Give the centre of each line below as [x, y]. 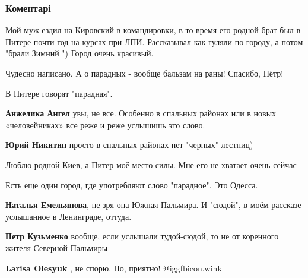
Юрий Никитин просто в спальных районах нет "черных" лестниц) [129, 145]
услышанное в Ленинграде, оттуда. [69, 216]
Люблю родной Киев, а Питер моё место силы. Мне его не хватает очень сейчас [151, 164]
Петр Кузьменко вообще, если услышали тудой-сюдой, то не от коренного [142, 236]
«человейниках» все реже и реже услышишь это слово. [105, 124]
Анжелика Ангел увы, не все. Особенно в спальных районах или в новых [141, 113]
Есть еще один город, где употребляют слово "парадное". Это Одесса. [132, 184]
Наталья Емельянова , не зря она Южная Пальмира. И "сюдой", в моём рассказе [153, 205]
